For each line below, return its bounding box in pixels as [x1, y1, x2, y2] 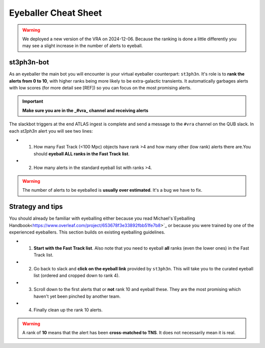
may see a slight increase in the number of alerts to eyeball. [22, 43, 143, 49]
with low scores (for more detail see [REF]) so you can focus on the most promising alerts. [9, 85, 191, 91]
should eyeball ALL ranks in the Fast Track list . [33, 150, 130, 157]
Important [22, 98, 44, 104]
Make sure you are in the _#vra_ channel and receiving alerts [22, 107, 149, 113]
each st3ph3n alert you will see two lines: [9, 128, 93, 134]
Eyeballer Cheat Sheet [9, 7, 102, 18]
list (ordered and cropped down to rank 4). [33, 273, 120, 279]
